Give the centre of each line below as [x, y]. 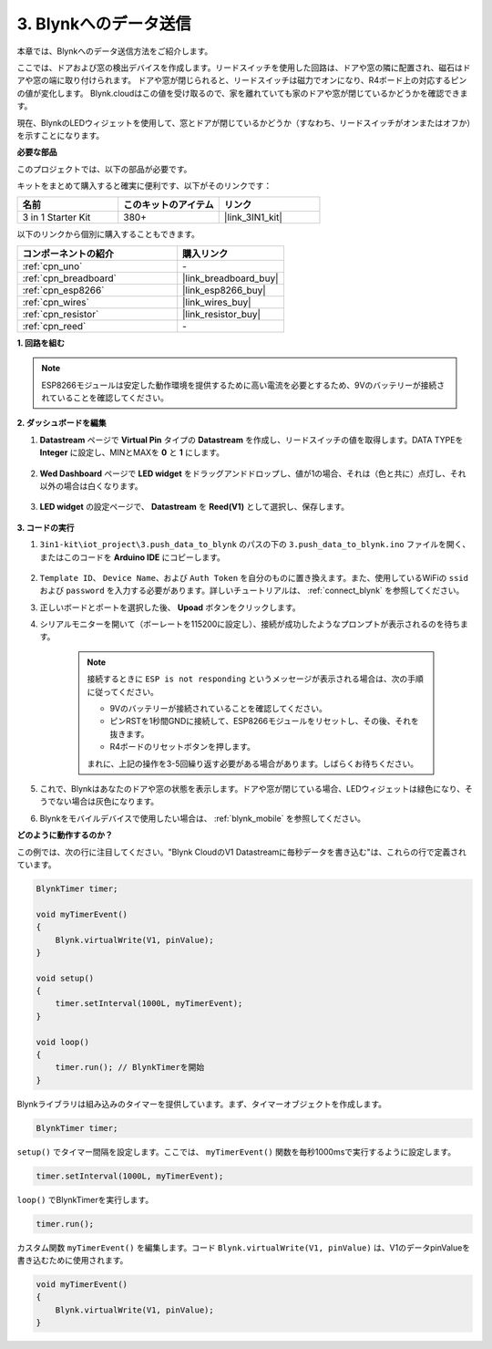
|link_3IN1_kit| [253, 217]
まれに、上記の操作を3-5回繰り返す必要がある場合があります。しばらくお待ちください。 [253, 763]
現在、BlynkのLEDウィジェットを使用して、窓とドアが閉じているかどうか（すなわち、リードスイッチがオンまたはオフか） [244, 122]
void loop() [63, 1042]
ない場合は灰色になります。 [107, 802]
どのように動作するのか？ [65, 835]
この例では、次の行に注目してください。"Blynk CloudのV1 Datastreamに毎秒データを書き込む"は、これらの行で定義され [241, 852]
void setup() [65, 978]
